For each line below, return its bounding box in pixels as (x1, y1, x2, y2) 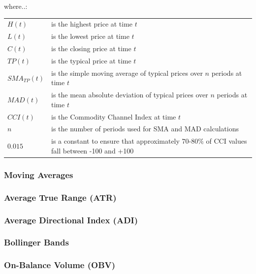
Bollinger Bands (4, 236, 69, 248)
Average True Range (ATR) (4, 191, 117, 203)
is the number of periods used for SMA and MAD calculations (51, 123, 239, 134)
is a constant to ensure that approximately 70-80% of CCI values (51, 136, 247, 146)
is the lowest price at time (51, 31, 129, 41)
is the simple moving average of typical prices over (51, 67, 203, 78)
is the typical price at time (51, 55, 131, 65)
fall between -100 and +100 (51, 145, 134, 155)
